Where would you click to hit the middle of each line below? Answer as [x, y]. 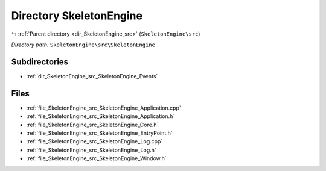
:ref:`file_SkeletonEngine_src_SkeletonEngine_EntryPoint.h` [100, 133]
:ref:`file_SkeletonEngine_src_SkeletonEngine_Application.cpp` [104, 108]
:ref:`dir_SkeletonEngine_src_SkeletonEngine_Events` [92, 76]
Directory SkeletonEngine [77, 16]
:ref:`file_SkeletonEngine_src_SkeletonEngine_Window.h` [97, 158]
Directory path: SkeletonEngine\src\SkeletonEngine [83, 45]
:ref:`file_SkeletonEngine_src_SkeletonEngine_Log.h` [91, 150]
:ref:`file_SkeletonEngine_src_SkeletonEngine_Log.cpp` [94, 141]
